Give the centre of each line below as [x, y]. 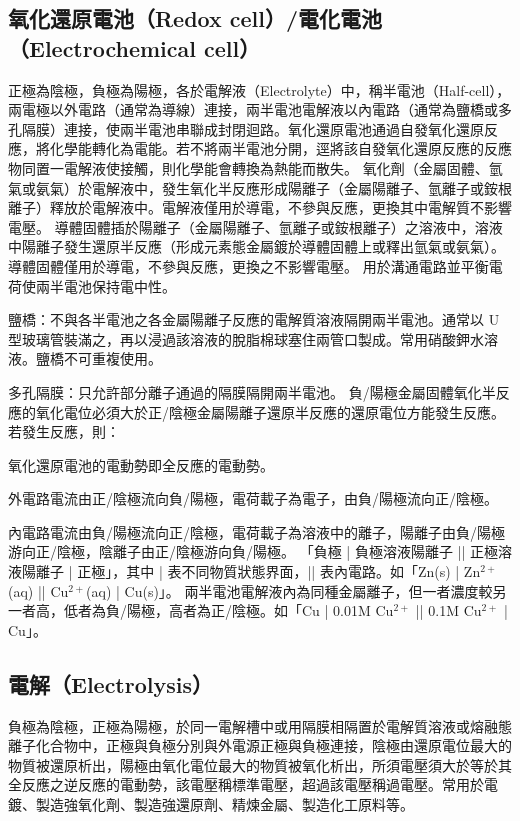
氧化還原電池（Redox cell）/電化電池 [195, 18]
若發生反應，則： [64, 431]
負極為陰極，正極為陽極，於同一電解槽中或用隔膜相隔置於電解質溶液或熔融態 [260, 725]
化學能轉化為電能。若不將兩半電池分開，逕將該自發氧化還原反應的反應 [280, 148]
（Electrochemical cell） [134, 47]
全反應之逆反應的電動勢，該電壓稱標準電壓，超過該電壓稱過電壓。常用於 [246, 784]
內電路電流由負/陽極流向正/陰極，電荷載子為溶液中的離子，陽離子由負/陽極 [256, 531]
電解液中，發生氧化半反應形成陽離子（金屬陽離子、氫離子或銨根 [301, 187]
